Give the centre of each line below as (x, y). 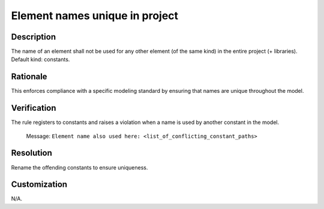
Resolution (31, 153)
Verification (34, 108)
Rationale (29, 77)
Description (34, 37)
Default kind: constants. (40, 59)
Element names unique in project (95, 16)
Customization (39, 185)
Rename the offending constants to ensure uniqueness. (79, 167)
